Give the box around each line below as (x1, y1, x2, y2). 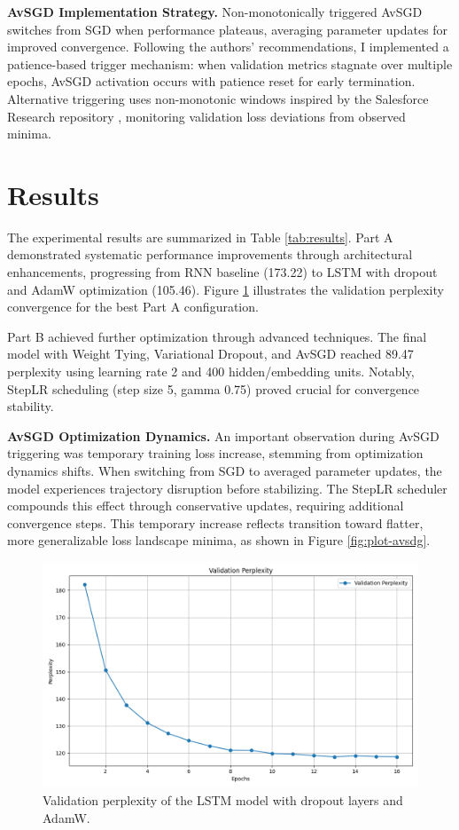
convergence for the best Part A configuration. (7, 297, 259, 316)
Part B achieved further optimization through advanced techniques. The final (7, 327, 427, 345)
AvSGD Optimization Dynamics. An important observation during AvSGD (7, 426, 440, 445)
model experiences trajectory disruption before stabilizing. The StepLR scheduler (7, 478, 447, 497)
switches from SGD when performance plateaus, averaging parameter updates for (7, 20, 448, 38)
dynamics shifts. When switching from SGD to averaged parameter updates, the (7, 462, 442, 479)
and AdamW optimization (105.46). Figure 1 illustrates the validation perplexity (7, 280, 444, 298)
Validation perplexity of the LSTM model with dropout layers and (43, 790, 403, 809)
